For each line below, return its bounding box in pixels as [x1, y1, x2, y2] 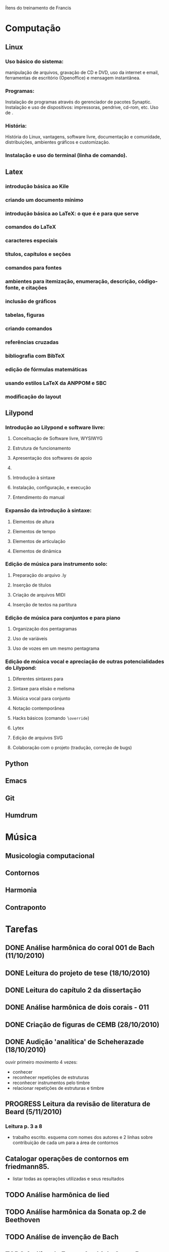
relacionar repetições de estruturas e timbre [12, 1085, 104, 1091]
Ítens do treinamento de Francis [5, 5, 72, 11]
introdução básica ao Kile [5, 182, 69, 190]
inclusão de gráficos [5, 298, 57, 305]
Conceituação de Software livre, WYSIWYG [12, 435, 103, 441]
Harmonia [5, 886, 37, 895]
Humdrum [5, 811, 38, 820]
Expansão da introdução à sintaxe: [5, 507, 92, 514]
